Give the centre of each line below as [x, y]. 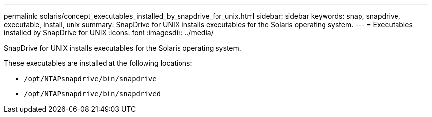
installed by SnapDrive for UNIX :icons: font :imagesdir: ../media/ [109, 33]
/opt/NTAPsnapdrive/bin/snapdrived [92, 94]
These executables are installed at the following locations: [98, 63]
